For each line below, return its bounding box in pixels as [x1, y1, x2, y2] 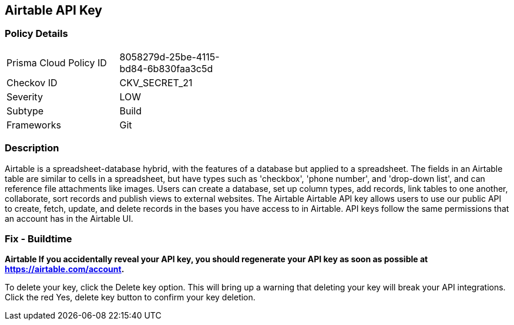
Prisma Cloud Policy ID [6, 56, 107, 69]
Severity [6, 90, 43, 103]
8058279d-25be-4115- [119, 50, 220, 63]
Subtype [6, 104, 44, 117]
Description [5, 142, 59, 154]
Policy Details [5, 28, 68, 40]
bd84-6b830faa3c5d [119, 62, 213, 75]
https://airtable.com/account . [5, 264, 125, 275]
